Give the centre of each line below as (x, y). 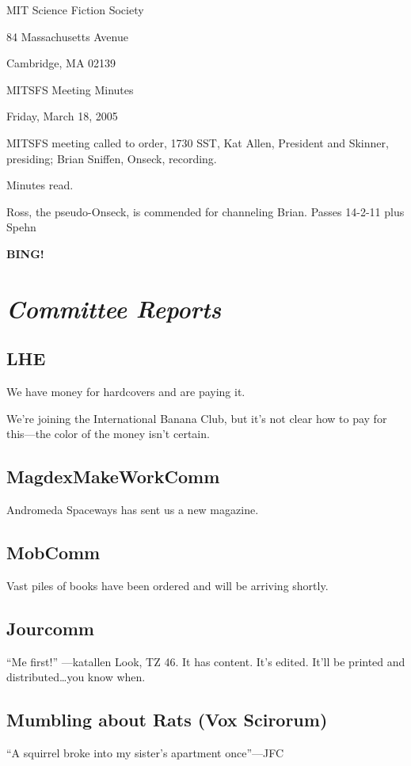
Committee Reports (114, 308)
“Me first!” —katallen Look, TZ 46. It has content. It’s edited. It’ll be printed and (206, 661)
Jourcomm (50, 628)
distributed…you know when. (76, 677)
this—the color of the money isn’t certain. (108, 434)
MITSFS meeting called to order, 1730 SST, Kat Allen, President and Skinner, (198, 142)
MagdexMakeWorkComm (113, 476)
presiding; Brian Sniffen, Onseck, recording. (112, 158)
